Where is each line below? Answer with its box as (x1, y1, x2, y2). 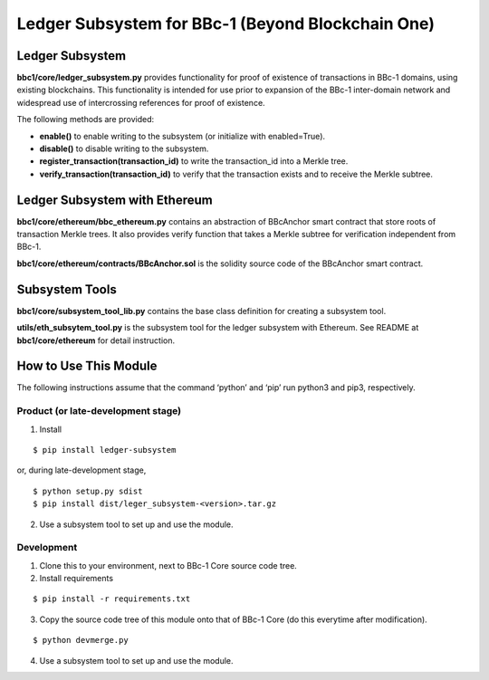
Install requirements (39, 573, 113, 584)
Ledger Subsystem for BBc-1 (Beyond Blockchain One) (16, 14, 435, 34)
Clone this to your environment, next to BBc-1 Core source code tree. (39, 560, 298, 570)
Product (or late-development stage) (16, 405, 181, 417)
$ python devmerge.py (33, 635, 129, 646)
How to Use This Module (16, 359, 158, 374)
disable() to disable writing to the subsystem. (39, 143, 209, 154)
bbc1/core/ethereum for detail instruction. (16, 335, 176, 346)
